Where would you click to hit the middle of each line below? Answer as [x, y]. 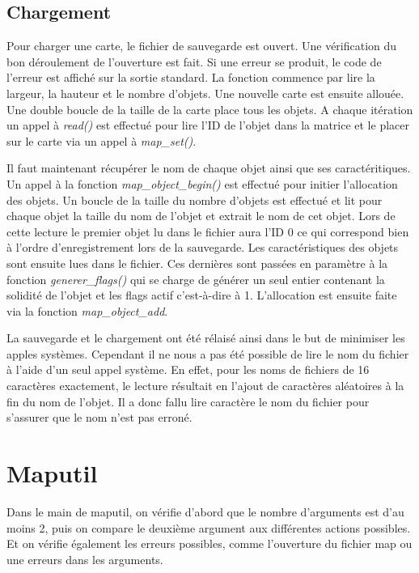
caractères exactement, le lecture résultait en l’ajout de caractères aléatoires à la [205, 386]
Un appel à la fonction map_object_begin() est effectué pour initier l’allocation [202, 183]
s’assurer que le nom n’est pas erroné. [99, 417]
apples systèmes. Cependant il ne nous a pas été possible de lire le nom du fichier [208, 353]
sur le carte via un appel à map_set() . [102, 140]
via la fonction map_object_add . [87, 310]
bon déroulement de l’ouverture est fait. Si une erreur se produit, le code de [194, 61]
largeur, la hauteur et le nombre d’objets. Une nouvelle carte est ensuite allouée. [205, 93]
